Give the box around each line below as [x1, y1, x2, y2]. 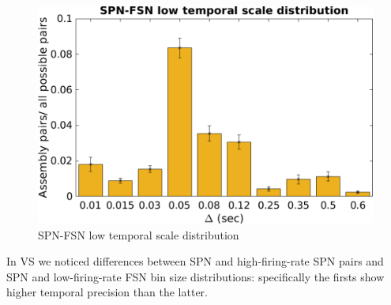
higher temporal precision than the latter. [6, 284, 208, 300]
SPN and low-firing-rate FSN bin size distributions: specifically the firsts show [6, 268, 385, 284]
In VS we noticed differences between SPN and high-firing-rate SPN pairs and [6, 253, 384, 269]
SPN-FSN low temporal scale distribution [38, 226, 239, 243]
